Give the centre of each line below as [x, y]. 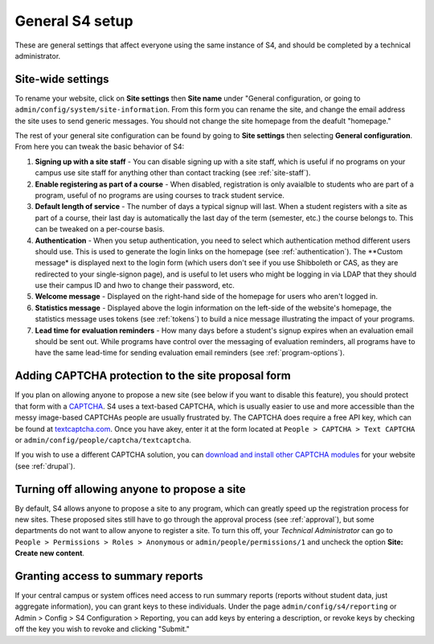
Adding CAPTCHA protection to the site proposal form [153, 376]
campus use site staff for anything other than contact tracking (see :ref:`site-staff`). [173, 173]
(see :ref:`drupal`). [45, 466]
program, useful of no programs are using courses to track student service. [160, 195]
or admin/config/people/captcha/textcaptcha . [103, 440]
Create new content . [49, 553]
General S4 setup [74, 21]
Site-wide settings [62, 79]
